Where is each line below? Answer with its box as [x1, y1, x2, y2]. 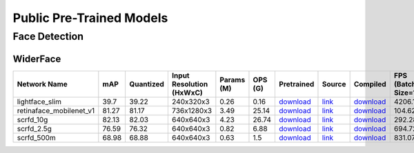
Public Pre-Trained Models [12, 10, 168, 25]
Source [322, 79, 346, 89]
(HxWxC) [171, 88, 203, 97]
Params [219, 75, 246, 84]
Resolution [171, 79, 208, 89]
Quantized [129, 79, 165, 89]
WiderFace [12, 53, 61, 64]
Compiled [353, 79, 386, 89]
